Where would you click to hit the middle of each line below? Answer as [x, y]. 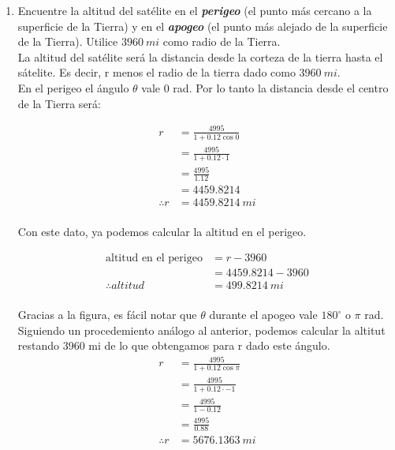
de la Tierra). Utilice [68, 41]
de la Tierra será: [59, 103]
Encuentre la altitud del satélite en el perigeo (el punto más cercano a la [195, 10]
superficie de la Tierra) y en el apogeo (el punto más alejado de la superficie [203, 26]
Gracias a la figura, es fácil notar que [107, 315]
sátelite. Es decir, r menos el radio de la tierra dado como [157, 72]
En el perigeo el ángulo [73, 87]
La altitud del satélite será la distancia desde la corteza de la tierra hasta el [200, 56]
